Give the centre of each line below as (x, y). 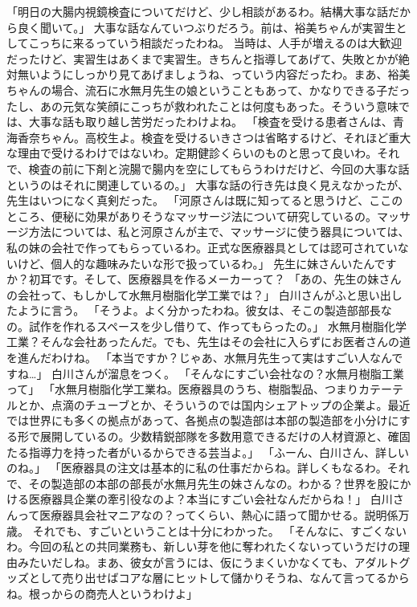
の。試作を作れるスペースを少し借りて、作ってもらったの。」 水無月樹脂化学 (206, 326)
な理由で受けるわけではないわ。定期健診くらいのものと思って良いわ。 (192, 153)
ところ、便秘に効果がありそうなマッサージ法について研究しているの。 (192, 216)
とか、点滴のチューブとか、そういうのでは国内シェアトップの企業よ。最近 (214, 404)
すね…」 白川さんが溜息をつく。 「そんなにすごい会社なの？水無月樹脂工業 (205, 373)
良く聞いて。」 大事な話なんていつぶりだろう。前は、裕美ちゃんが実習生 (206, 27)
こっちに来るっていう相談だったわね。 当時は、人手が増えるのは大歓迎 (215, 43)
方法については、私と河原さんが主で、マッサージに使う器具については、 (219, 232)
